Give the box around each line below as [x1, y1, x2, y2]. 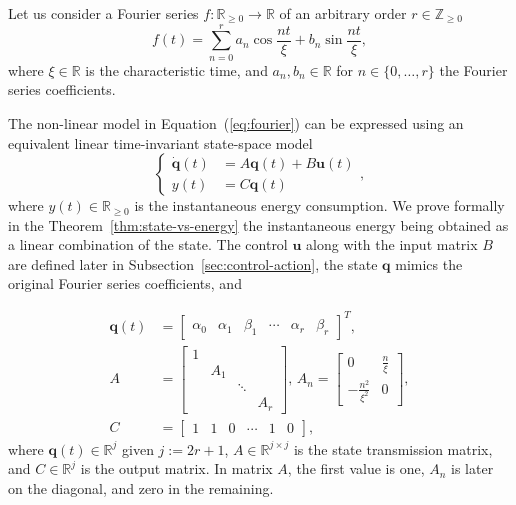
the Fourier [439, 59, 508, 80]
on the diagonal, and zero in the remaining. [8, 477, 274, 498]
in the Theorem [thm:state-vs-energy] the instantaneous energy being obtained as [8, 214, 509, 235]
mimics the [395, 253, 463, 274]
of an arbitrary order [279, 3, 407, 23]
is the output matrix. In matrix [80, 458, 273, 479]
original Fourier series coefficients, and [8, 273, 242, 294]
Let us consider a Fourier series [8, 3, 199, 23]
